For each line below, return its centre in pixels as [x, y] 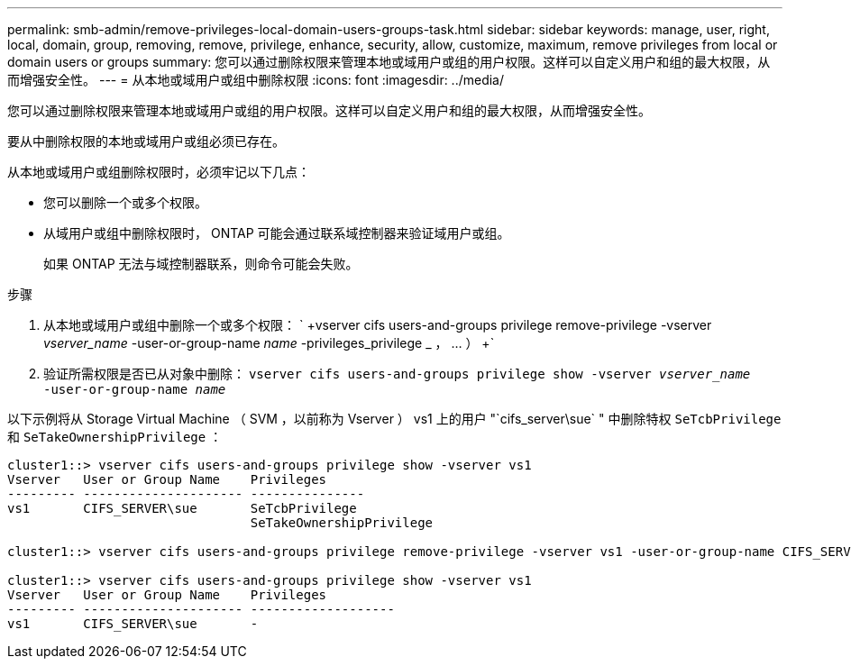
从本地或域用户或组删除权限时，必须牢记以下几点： [159, 172]
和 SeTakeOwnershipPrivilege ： [115, 437]
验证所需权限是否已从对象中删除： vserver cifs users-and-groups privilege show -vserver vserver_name [397, 374]
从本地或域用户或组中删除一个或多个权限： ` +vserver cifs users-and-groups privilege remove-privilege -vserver [378, 325]
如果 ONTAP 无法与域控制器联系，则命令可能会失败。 [201, 264]
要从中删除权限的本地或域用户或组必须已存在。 [146, 141]
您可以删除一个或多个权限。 [125, 202]
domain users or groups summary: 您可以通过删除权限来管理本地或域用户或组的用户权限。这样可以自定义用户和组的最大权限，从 [389, 62]
